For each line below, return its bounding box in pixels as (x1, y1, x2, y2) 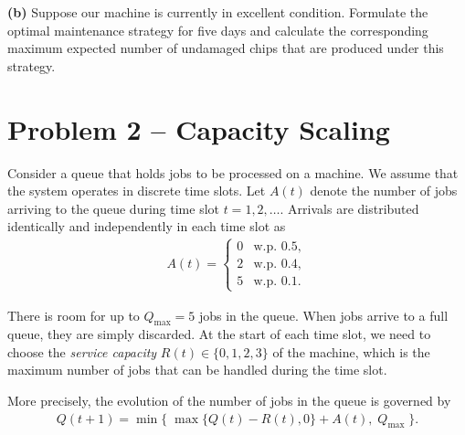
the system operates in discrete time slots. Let (7, 181, 266, 200)
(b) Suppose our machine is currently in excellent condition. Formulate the (7, 3, 428, 21)
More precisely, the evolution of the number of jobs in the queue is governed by (7, 391, 451, 410)
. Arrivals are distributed (280, 198, 419, 217)
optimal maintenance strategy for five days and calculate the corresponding (7, 20, 428, 39)
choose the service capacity (7, 342, 157, 361)
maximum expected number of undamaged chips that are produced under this (7, 38, 444, 58)
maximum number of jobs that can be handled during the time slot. (7, 360, 387, 379)
